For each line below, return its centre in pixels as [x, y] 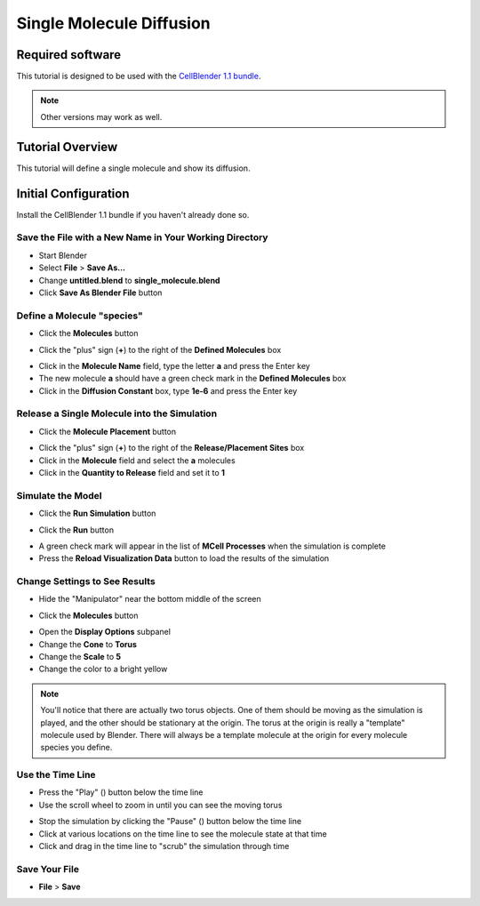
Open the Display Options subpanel [104, 632]
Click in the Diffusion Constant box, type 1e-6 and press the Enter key [168, 390]
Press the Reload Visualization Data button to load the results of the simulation [184, 558]
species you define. [76, 748]
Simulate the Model [59, 495]
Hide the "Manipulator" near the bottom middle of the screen [150, 599]
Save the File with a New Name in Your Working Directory [142, 237]
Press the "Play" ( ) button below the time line [121, 792]
